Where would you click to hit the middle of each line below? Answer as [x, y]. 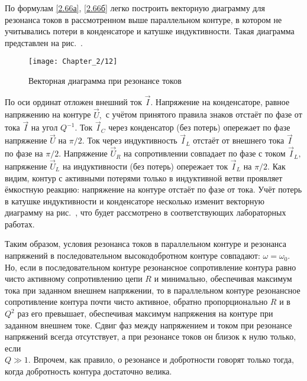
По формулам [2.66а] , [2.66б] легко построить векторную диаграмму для [135, 8]
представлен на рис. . [44, 42]
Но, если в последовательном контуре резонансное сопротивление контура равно [151, 267]
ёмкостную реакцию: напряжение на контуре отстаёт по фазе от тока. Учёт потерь [153, 189]
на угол [44, 127]
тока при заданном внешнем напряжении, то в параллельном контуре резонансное [153, 290]
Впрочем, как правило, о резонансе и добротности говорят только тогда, [164, 359]
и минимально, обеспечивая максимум [223, 279]
